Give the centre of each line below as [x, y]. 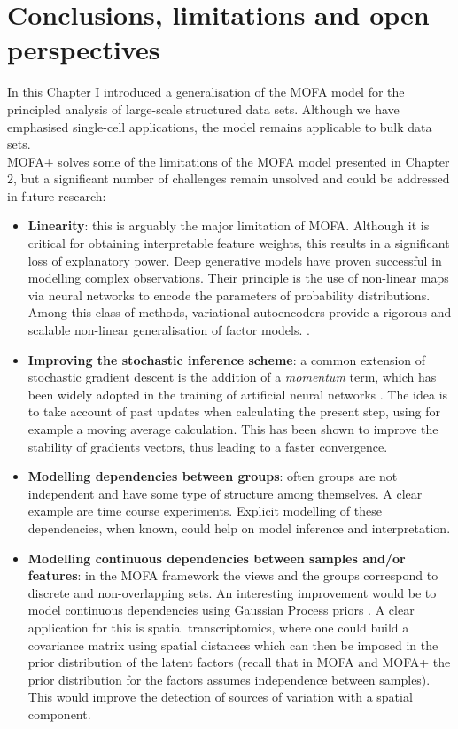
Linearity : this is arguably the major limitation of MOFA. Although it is [229, 225]
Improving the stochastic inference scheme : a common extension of [227, 359]
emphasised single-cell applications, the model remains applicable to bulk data [220, 126]
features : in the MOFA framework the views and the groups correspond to [233, 575]
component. [59, 713]
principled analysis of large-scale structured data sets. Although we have [203, 109]
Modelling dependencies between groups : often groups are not [213, 476]
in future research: [57, 195]
